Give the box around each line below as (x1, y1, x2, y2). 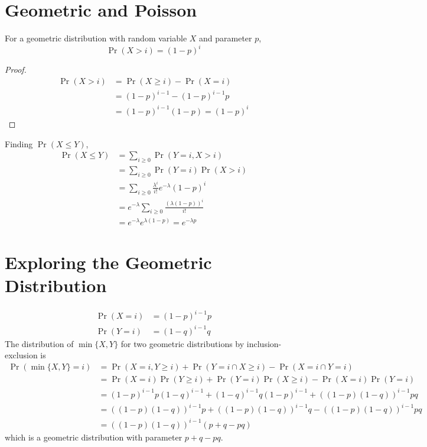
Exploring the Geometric (5, 250, 212, 274)
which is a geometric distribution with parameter (5, 430, 182, 443)
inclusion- (246, 337, 282, 349)
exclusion (5, 349, 38, 361)
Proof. (5, 63, 27, 76)
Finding (5, 137, 33, 150)
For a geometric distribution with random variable (5, 32, 187, 44)
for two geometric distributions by (120, 337, 245, 349)
